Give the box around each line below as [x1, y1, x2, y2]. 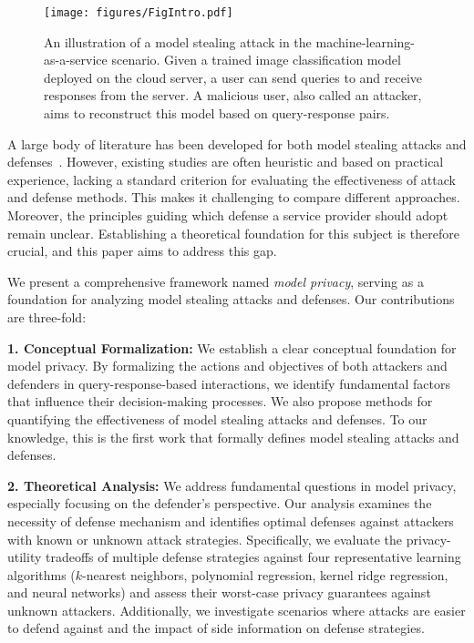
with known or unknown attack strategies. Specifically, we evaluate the [7, 529, 403, 548]
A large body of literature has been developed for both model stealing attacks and [7, 134, 467, 153]
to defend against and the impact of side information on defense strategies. [7, 618, 425, 638]
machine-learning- [315, 32, 416, 51]
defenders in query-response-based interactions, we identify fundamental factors [7, 373, 451, 393]
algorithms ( [7, 565, 76, 584]
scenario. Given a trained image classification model [111, 50, 401, 69]
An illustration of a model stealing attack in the [44, 32, 312, 51]
